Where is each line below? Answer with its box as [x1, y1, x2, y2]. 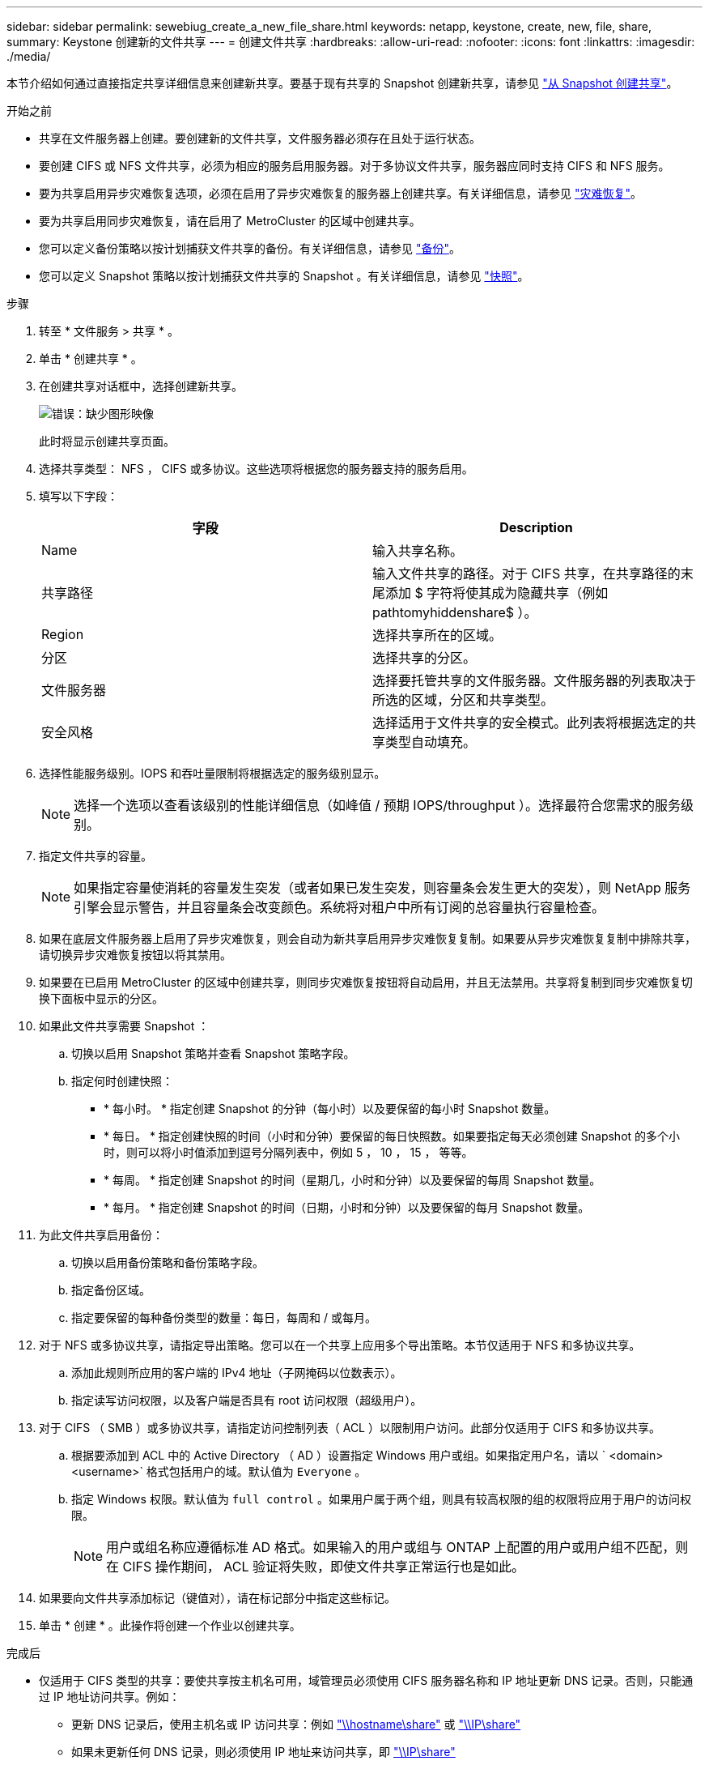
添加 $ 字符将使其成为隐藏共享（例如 [385, 585, 609, 601]
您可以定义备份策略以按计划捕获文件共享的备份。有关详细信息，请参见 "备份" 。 [39, 241, 461, 255]
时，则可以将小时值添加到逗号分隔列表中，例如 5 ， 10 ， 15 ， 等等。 [104, 1145, 473, 1159]
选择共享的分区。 [372, 650, 477, 666]
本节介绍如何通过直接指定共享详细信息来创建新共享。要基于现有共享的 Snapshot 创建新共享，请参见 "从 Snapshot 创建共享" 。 [6, 76, 678, 90]
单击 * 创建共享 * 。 [39, 352, 142, 365]
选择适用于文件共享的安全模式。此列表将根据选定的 [372, 714, 684, 731]
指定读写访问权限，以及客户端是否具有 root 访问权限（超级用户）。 [71, 1393, 422, 1407]
